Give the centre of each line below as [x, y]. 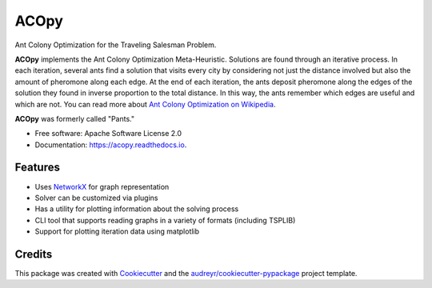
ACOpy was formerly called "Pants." [75, 118]
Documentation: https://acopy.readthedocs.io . [111, 145]
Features [37, 168]
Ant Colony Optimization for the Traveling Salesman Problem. [116, 45]
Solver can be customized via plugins [96, 198]
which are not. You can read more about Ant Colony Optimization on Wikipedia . [145, 104]
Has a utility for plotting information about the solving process [137, 209]
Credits [34, 254]
